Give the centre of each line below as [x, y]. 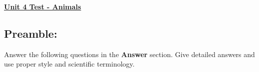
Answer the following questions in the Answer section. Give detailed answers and [129, 54]
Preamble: [31, 33]
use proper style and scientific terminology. [69, 64]
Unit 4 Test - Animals [43, 6]
